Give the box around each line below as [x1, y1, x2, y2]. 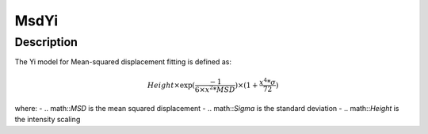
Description [14, 35, 78, 49]
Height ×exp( [147, 80, 196, 90]
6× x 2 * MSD [194, 83, 235, 94]
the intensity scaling [14, 115, 81, 124]
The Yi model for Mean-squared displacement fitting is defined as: [14, 57, 231, 67]
